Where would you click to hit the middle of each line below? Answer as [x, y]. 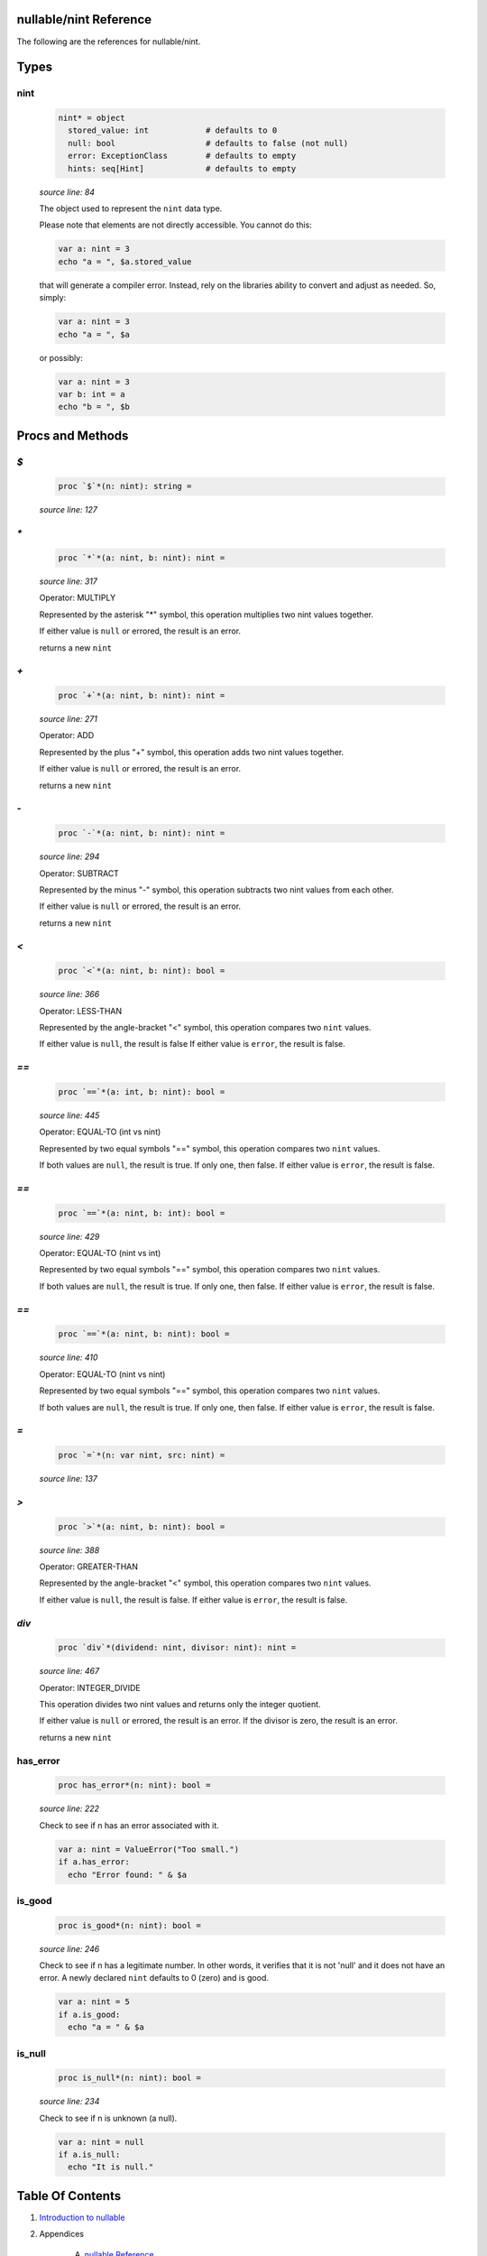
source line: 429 [69, 1236]
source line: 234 [69, 2102]
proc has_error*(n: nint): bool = [134, 1785]
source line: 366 [69, 994]
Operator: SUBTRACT [79, 873]
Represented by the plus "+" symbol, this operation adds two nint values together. [192, 752]
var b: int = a [92, 394]
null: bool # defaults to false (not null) [208, 143]
